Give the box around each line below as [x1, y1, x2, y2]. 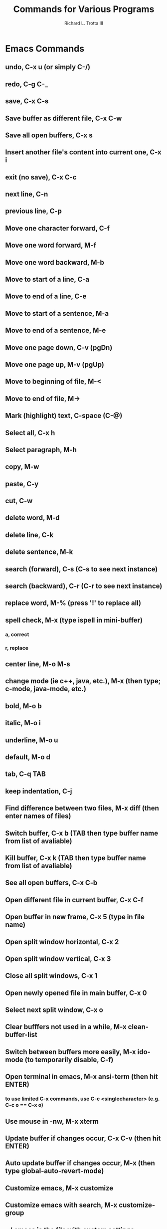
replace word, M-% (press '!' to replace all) [5, 599, 141, 607]
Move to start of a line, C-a [5, 275, 90, 284]
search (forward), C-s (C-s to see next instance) [5, 565, 158, 573]
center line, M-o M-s [5, 660, 71, 669]
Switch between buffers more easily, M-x [5, 1048, 136, 1056]
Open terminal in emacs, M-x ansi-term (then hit [5, 1073, 158, 1081]
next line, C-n [5, 190, 48, 198]
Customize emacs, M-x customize [5, 1184, 114, 1192]
